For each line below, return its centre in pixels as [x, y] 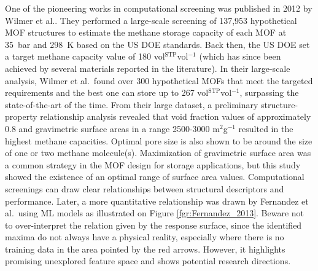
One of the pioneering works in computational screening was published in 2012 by [159, 8]
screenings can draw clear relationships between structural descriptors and [145, 188]
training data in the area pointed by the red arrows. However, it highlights [145, 249]
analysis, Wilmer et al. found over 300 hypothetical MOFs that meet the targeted [159, 80]
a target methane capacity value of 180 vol [85, 56]
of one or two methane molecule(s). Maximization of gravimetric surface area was [158, 153]
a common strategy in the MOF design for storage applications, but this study [153, 164]
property [21, 116]
